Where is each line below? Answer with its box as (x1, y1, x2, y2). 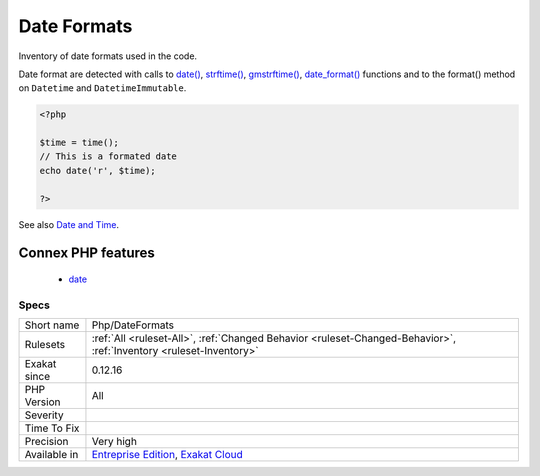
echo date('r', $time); (39, 165, 157, 176)
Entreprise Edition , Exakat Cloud (91, 448, 244, 462)
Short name (24, 318, 80, 332)
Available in (24, 448, 79, 462)
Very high (91, 435, 137, 449)
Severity (24, 408, 64, 422)
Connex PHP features (18, 245, 155, 262)
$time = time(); (39, 137, 120, 149)
